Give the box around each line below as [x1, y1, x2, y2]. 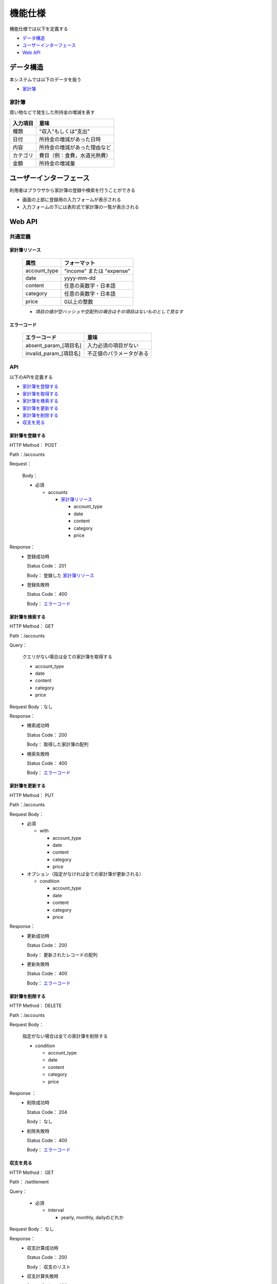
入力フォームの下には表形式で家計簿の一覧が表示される [22, 203, 140, 210]
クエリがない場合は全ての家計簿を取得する [22, 654, 112, 660]
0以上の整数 [64, 298, 93, 305]
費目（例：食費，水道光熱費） [39, 152, 111, 159]
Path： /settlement [9, 1179, 49, 1185]
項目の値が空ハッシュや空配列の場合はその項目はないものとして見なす [35, 308, 184, 314]
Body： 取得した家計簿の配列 [27, 741, 89, 747]
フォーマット [64, 259, 95, 267]
